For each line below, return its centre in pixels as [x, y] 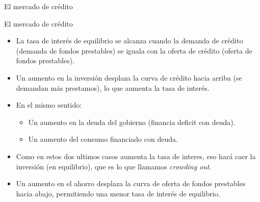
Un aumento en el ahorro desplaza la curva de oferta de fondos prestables [131, 183]
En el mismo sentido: [49, 105]
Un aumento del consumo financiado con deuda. [103, 139]
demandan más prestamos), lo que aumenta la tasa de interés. [113, 87]
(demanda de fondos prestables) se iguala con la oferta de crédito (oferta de [134, 50]
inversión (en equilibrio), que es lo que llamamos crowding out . [114, 166]
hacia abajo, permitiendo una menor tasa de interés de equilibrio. [118, 193]
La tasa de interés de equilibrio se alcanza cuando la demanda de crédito [129, 41]
